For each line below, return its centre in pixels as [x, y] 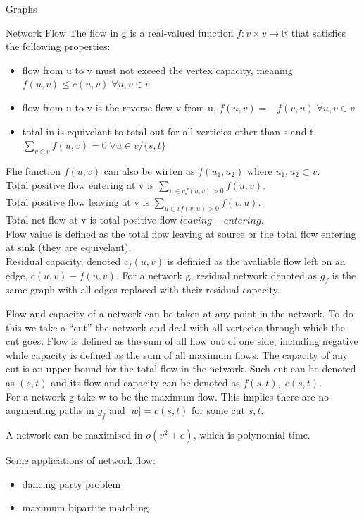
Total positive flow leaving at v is [77, 202]
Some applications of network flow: [81, 459]
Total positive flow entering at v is [80, 184]
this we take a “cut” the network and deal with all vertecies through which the [176, 327]
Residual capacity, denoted [63, 261]
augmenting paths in [50, 410]
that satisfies [319, 32]
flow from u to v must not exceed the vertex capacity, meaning [157, 69]
